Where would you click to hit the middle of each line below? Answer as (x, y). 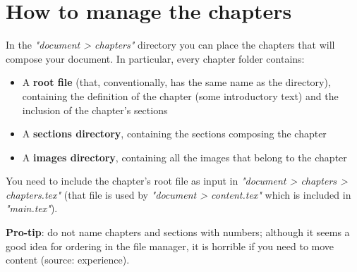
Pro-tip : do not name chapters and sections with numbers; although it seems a (178, 232)
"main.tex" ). (32, 208)
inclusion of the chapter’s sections (95, 110)
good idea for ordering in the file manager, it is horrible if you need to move (170, 246)
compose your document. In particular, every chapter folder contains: (155, 58)
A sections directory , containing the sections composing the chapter (174, 134)
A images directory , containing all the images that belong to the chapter (184, 157)
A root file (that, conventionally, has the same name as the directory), (176, 82)
